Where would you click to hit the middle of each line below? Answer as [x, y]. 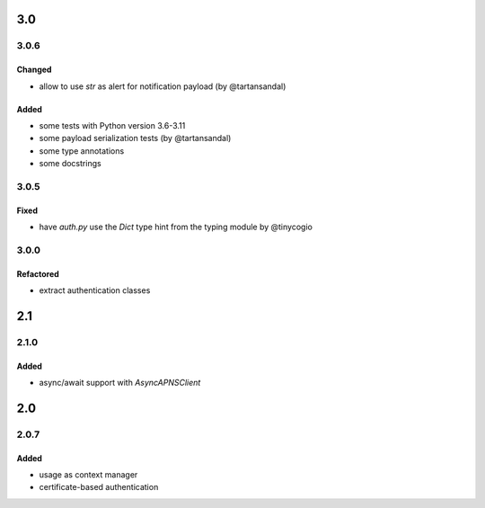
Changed [34, 70]
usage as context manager [88, 474]
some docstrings [71, 164]
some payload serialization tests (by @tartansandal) [135, 138]
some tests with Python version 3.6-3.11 [112, 125]
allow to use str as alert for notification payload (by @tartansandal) [163, 86]
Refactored [38, 273]
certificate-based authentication [99, 487]
